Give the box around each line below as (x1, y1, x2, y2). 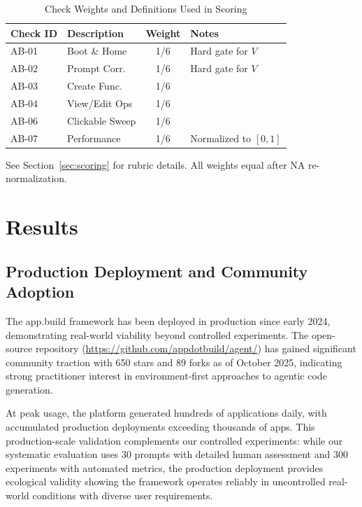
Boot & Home (66, 43, 127, 58)
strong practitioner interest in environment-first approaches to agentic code (6, 368, 327, 383)
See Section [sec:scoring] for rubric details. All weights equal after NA (6, 157, 305, 172)
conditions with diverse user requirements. (32, 488, 213, 503)
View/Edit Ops (66, 95, 133, 110)
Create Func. (66, 78, 122, 93)
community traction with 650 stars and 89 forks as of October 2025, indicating (6, 354, 342, 369)
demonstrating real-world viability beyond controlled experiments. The (6, 327, 309, 342)
